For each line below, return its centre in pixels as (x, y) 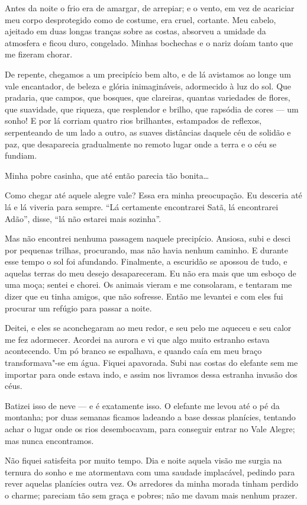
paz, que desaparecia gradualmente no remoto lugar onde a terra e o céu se (141, 144)
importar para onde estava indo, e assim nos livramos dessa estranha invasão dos (151, 374)
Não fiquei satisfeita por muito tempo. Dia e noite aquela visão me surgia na (143, 460)
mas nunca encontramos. (49, 440)
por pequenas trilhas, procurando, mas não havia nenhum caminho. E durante (147, 250)
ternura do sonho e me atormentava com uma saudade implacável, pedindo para (150, 472)
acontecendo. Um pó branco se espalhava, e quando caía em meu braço (133, 351)
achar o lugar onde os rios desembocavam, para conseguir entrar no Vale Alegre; (150, 429)
